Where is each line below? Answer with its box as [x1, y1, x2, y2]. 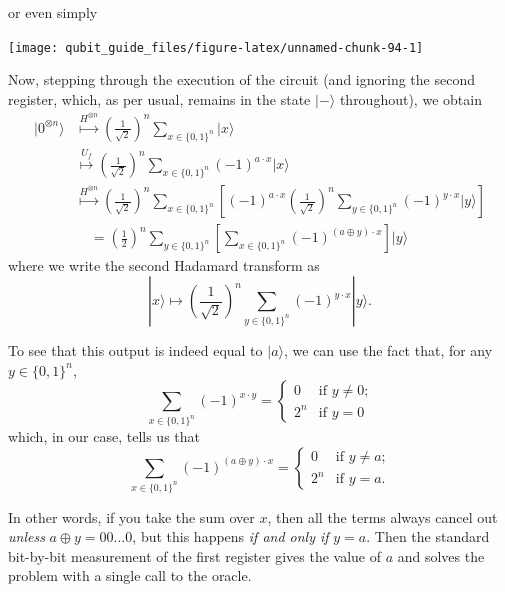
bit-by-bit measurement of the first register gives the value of [8, 545, 381, 566]
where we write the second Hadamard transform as [8, 255, 320, 276]
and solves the [397, 545, 485, 566]
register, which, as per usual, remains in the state [8, 88, 311, 109]
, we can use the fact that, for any [284, 340, 493, 361]
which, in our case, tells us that [8, 426, 200, 447]
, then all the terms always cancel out [267, 506, 498, 527]
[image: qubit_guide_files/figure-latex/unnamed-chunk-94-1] [8, 40, 424, 55]
